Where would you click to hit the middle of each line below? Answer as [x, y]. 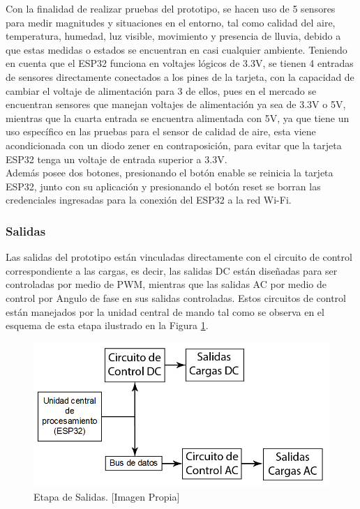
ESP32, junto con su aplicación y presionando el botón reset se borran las [163, 186]
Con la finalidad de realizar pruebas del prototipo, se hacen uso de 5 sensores [171, 8]
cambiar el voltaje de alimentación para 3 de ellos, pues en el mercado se [161, 90]
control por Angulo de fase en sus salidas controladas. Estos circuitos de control [176, 297]
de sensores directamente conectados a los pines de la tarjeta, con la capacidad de [180, 76]
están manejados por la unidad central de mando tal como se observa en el [165, 311]
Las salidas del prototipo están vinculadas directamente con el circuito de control [179, 257]
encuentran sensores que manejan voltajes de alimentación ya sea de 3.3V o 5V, [176, 104]
